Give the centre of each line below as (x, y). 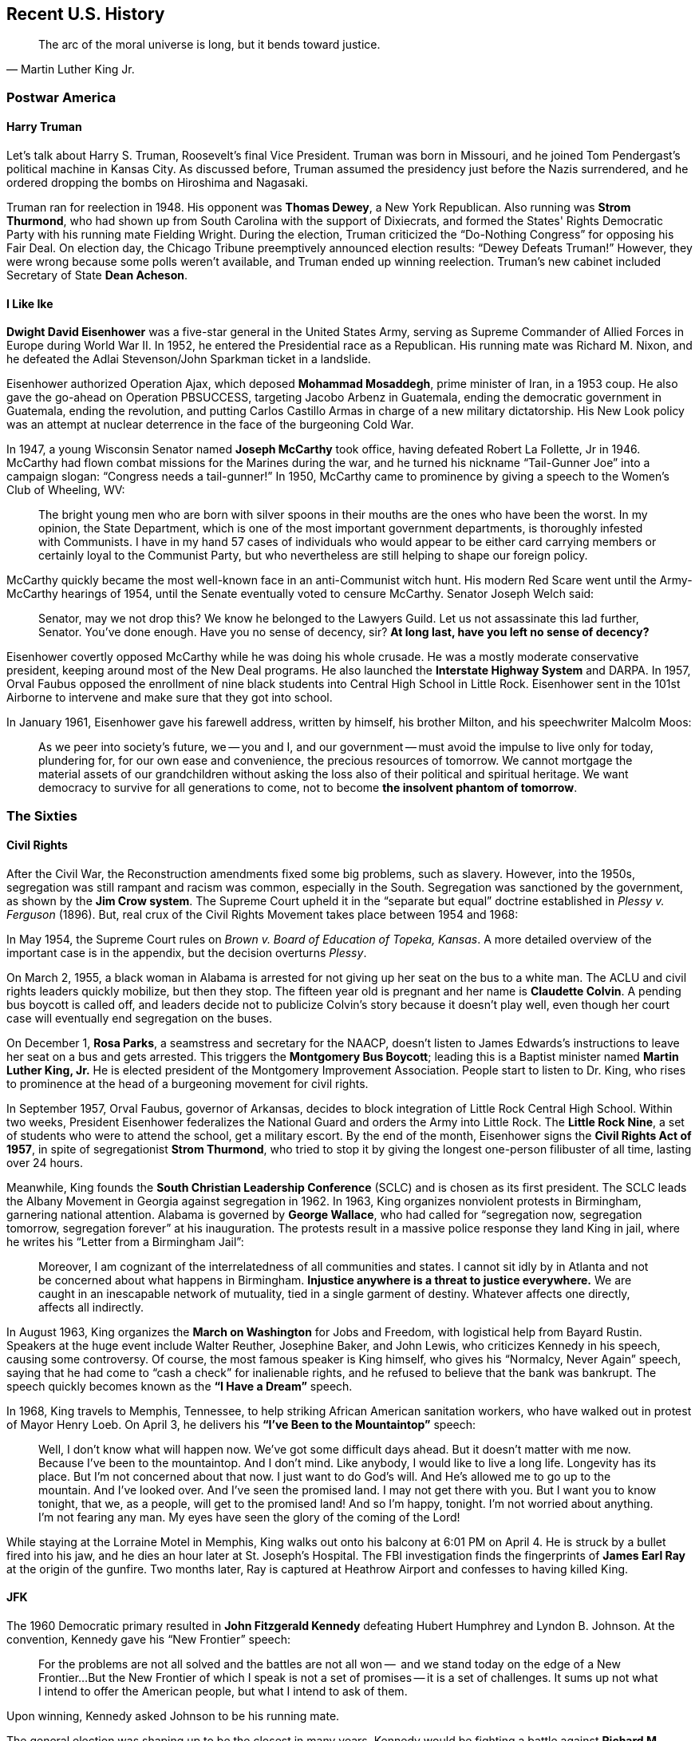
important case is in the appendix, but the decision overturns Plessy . (187, 952)
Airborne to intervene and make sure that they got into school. (170, 698)
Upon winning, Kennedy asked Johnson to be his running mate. (173, 1716)
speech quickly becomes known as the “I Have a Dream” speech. (180, 1386)
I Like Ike (30, 303)
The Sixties (42, 815)
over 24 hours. (45, 1162)
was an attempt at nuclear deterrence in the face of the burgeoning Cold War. (210, 425)
